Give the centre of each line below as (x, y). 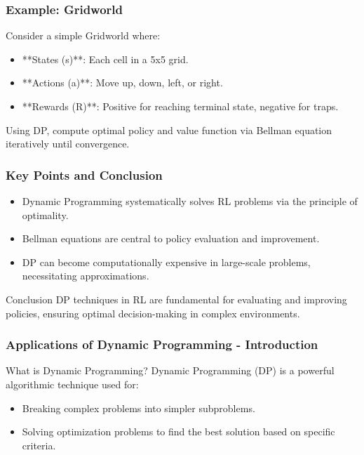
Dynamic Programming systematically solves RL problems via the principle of (190, 201)
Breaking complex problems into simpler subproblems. (139, 408)
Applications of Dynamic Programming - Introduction (162, 344)
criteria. (39, 445)
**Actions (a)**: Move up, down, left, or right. (122, 83)
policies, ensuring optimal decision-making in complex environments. (153, 313)
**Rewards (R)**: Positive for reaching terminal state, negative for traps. (180, 106)
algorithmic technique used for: (72, 384)
